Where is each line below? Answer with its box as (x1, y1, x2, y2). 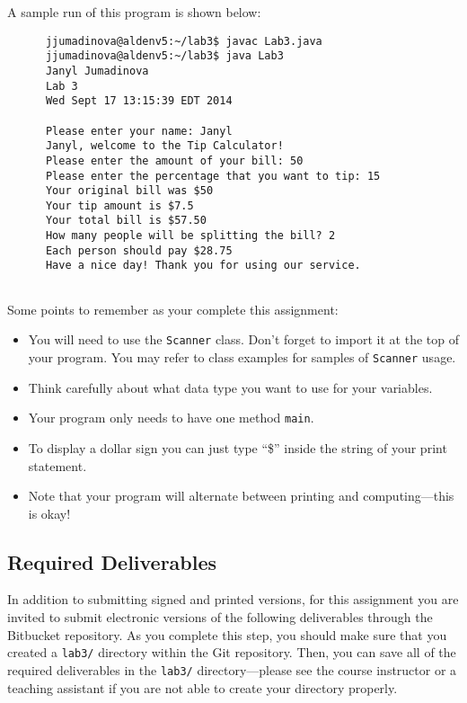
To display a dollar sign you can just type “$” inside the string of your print (28, 438, 447, 457)
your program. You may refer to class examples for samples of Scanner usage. (28, 348, 456, 366)
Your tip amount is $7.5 (45, 199, 194, 212)
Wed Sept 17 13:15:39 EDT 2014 (45, 94, 233, 108)
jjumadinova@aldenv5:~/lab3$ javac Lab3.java (45, 34, 322, 48)
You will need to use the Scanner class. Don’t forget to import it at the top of (28, 330, 459, 349)
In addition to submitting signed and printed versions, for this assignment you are (7, 590, 459, 609)
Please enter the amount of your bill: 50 (45, 154, 304, 167)
